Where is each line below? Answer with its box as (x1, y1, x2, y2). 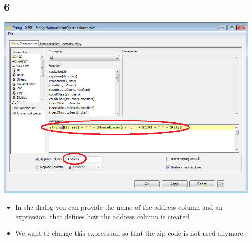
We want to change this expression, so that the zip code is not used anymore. (15, 227, 245, 238)
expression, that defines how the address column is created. (15, 211, 191, 222)
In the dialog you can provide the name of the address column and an (15, 202, 223, 212)
